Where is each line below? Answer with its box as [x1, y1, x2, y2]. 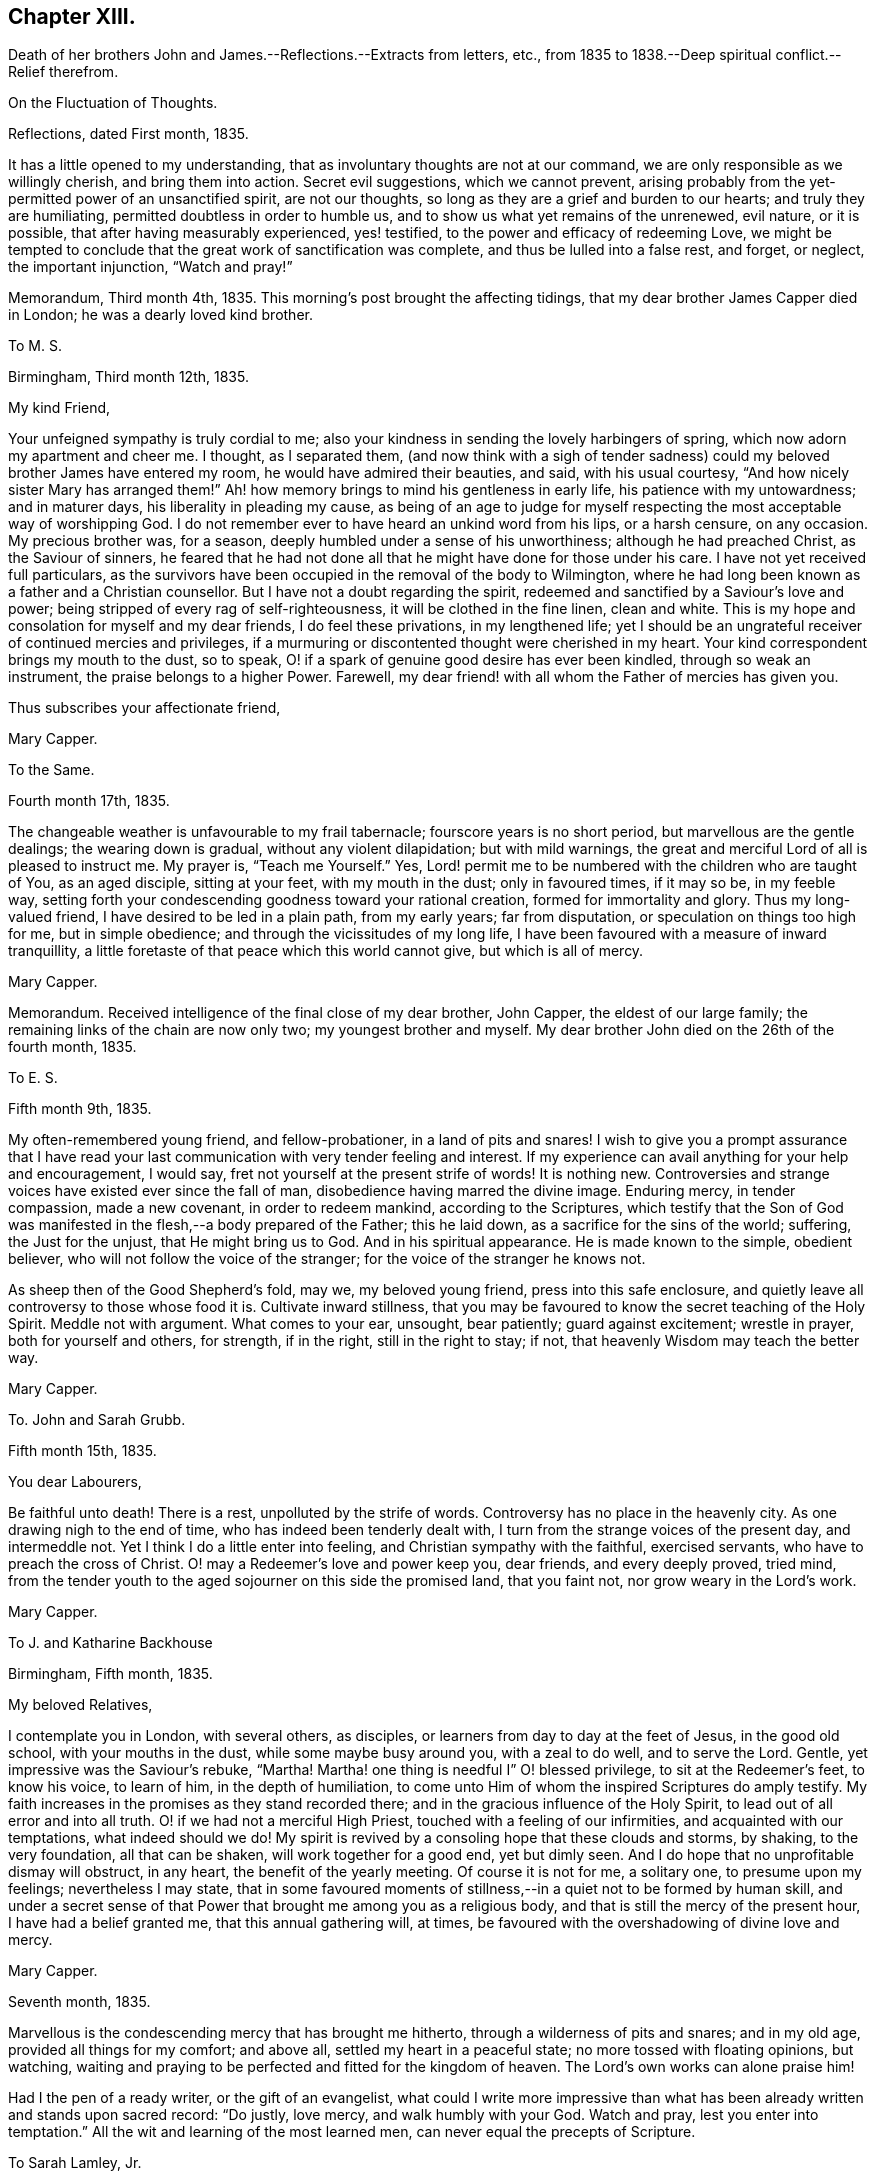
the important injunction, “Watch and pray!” [8, 258, 293, 276]
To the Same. [8, 761, 95, 779]
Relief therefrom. [8, 63, 119, 81]
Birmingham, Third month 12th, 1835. [8, 368, 249, 386]
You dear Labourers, [8, 1473, 142, 1491]
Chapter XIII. [8, 4, 136, 29]
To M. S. [8, 337, 62, 355]
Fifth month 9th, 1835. [8, 1100, 152, 1118]
